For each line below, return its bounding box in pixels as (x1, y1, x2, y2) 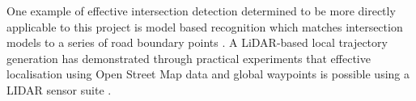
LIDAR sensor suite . (6, 81, 112, 98)
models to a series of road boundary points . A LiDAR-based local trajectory (6, 34, 388, 51)
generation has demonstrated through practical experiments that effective (6, 49, 371, 66)
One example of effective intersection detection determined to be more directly (6, 2, 396, 19)
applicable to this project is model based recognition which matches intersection (6, 18, 403, 35)
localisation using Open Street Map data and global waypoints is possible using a (6, 65, 410, 82)
